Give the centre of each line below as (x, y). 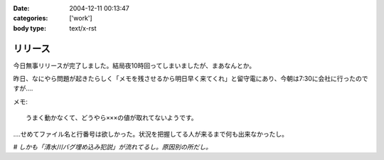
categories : (31, 18)
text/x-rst (83, 28)
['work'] (81, 18)
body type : (30, 28)
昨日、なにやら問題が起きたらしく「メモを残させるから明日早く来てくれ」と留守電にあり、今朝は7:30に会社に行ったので (191, 79)
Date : (21, 8)
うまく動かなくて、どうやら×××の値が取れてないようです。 (112, 118)
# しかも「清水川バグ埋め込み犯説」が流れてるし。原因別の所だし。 (113, 147)
